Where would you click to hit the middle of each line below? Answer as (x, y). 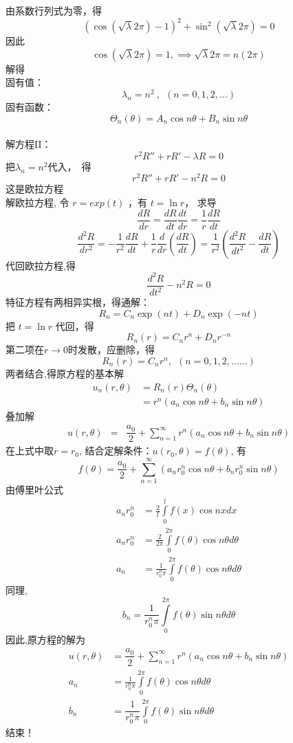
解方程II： (29, 144)
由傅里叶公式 (34, 490)
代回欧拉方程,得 (41, 265)
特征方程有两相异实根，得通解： (78, 302)
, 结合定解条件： (116, 451)
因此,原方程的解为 (45, 639)
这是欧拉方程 (34, 189)
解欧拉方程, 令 (37, 202)
